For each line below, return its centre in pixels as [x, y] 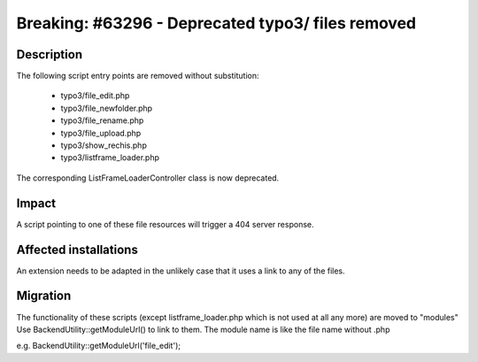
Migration [44, 296]
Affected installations [77, 249]
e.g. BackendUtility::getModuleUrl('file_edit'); [99, 346]
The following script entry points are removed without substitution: [138, 76]
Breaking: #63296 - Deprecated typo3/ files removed [216, 23]
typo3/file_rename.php [102, 120]
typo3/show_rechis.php [104, 145]
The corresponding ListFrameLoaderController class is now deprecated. [148, 178]
